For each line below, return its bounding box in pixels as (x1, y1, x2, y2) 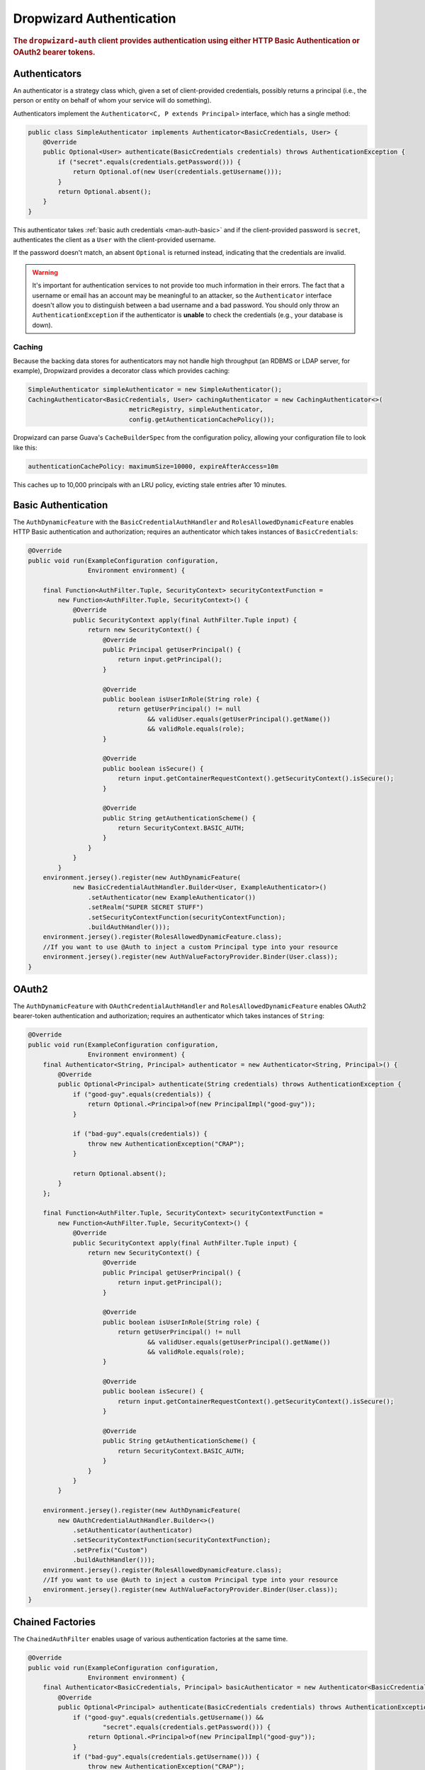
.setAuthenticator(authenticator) (72, 1526, 193, 1534)
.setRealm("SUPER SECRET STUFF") (87, 903, 204, 911)
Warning (32, 268, 58, 276)
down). (32, 321, 53, 329)
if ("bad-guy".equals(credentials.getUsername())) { (72, 1753, 260, 1761)
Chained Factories (13, 1616, 96, 1628)
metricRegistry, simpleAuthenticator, (128, 406, 263, 413)
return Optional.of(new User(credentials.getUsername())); (72, 168, 283, 176)
